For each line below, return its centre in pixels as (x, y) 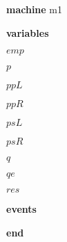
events (21, 209)
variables (28, 32)
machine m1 (35, 9)
